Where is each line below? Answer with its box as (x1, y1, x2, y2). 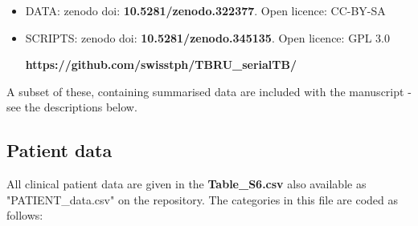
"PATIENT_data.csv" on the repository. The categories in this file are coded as (6, 191, 399, 208)
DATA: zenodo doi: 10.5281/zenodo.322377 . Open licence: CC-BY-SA (25, 2, 386, 18)
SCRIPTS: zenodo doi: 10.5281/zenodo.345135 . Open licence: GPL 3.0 (25, 29, 390, 46)
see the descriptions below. (6, 99, 137, 115)
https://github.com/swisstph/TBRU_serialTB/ (25, 56, 297, 73)
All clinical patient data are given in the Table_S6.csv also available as (6, 176, 367, 192)
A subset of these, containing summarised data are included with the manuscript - (6, 83, 412, 99)
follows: (6, 207, 43, 224)
